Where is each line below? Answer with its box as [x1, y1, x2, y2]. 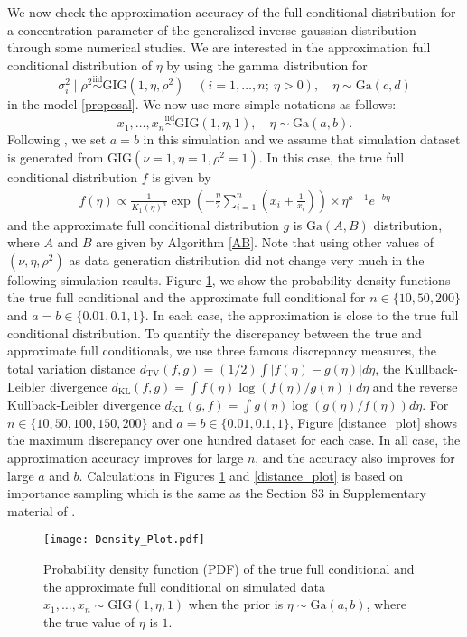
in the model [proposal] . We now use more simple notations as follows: [7, 94, 397, 113]
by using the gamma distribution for [166, 55, 368, 74]
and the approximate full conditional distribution [7, 215, 279, 234]
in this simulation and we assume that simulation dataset [143, 130, 461, 149]
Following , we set [7, 130, 107, 149]
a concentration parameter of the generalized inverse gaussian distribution [7, 20, 416, 39]
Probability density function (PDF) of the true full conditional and [43, 559, 415, 577]
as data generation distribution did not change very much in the [69, 250, 425, 269]
